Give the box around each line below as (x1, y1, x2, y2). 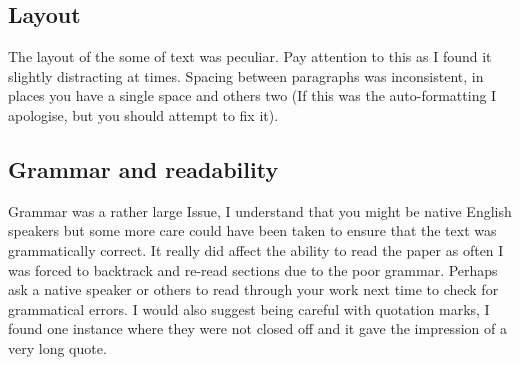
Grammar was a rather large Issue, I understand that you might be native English (8, 200, 512, 221)
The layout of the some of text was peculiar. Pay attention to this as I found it (8, 46, 492, 67)
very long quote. (8, 337, 107, 358)
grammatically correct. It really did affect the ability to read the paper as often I (8, 239, 504, 260)
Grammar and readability (8, 153, 279, 184)
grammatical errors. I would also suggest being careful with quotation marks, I (8, 298, 490, 319)
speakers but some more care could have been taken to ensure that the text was (8, 220, 497, 241)
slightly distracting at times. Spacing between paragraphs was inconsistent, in (8, 65, 484, 86)
